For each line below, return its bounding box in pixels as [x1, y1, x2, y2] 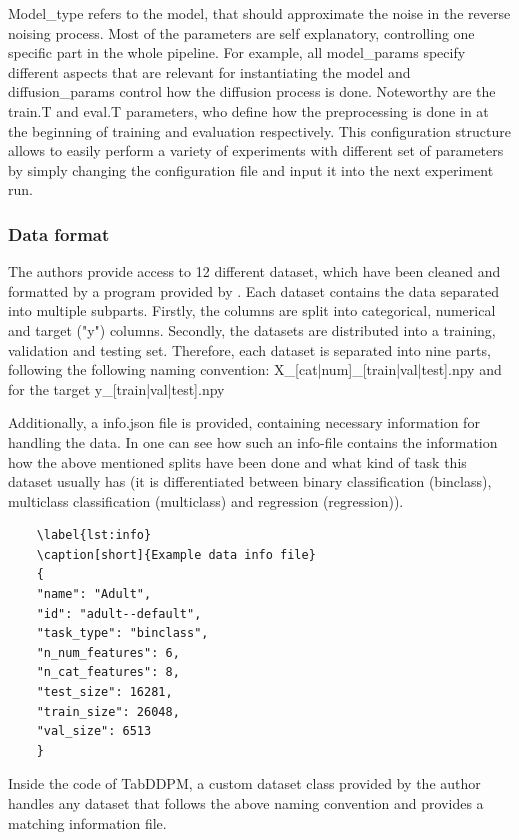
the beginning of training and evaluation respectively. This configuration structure [8, 120, 511, 141]
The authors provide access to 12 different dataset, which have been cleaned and [8, 261, 501, 282]
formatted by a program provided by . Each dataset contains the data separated [8, 280, 500, 301]
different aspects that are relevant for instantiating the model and [8, 61, 411, 82]
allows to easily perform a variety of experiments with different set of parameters [8, 140, 504, 161]
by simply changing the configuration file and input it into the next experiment [8, 159, 494, 180]
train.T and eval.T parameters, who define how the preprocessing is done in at [8, 100, 489, 121]
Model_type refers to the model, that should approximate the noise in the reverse [8, 3, 511, 23]
